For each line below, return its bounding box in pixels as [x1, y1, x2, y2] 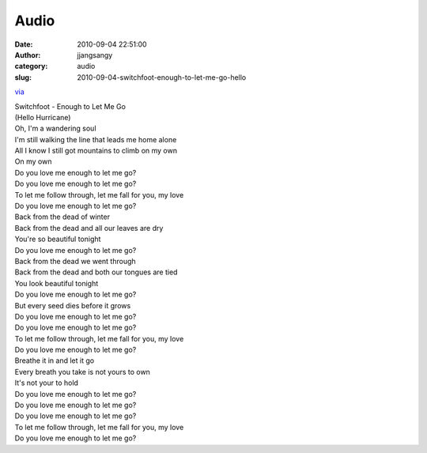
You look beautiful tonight [14, 278, 99, 288]
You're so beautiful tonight [14, 234, 101, 244]
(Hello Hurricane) [14, 112, 71, 122]
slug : [14, 72, 32, 82]
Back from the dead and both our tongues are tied [14, 267, 178, 277]
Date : [14, 40, 33, 49]
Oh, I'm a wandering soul [14, 123, 96, 134]
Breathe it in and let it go [14, 356, 95, 365]
